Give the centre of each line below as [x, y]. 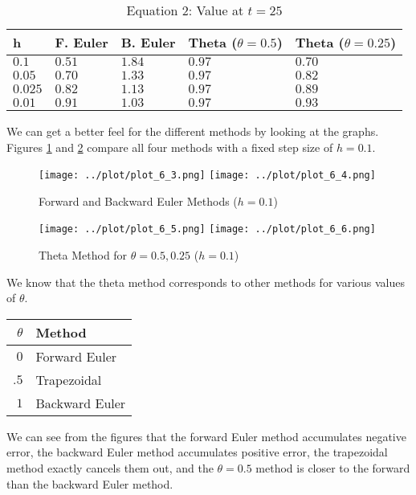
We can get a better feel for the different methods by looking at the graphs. [193, 131]
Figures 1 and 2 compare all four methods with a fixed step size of [170, 147]
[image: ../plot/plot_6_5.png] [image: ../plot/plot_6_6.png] [207, 229]
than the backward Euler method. [90, 483]
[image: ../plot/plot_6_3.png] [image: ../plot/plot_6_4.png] [207, 176]
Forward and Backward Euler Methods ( [138, 200]
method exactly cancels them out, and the [110, 468]
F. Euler [82, 42]
